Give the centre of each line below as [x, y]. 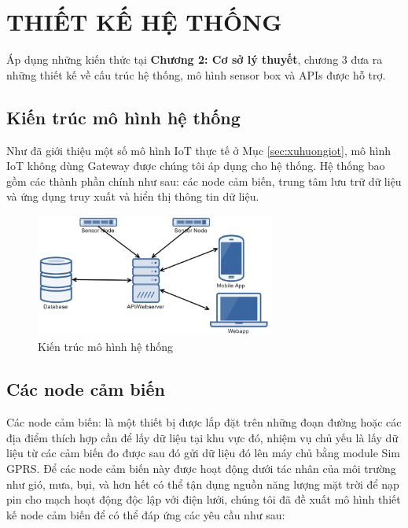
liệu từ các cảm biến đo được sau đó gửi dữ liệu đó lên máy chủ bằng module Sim [203, 453]
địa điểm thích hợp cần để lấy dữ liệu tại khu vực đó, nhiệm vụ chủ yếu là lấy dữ [202, 437]
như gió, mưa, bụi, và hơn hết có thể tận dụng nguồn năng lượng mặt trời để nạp [203, 484]
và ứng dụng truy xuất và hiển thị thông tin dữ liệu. [133, 196]
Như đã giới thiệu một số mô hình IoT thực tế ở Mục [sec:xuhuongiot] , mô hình [199, 150]
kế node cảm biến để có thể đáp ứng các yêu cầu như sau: [146, 514]
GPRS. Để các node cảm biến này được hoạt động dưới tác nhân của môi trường [201, 468]
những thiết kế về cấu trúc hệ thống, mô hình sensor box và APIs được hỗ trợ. [196, 74]
